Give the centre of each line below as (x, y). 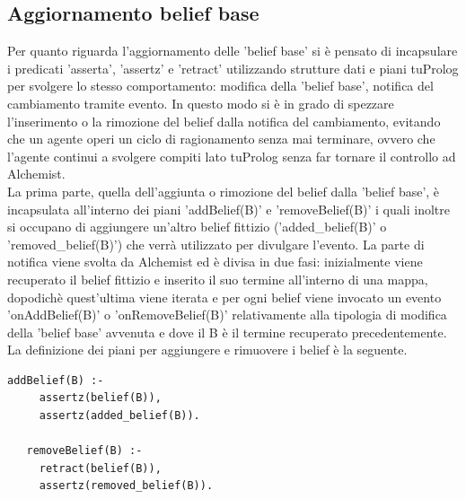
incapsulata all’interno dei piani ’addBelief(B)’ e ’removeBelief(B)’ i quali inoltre (229, 209)
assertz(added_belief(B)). (119, 416)
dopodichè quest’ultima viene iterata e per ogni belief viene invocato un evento (224, 297)
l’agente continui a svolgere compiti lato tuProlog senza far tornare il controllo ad (232, 156)
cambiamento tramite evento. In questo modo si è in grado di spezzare (201, 103)
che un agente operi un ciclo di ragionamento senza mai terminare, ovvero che (221, 139)
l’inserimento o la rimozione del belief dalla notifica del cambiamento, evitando (224, 121)
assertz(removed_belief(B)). (126, 486)
